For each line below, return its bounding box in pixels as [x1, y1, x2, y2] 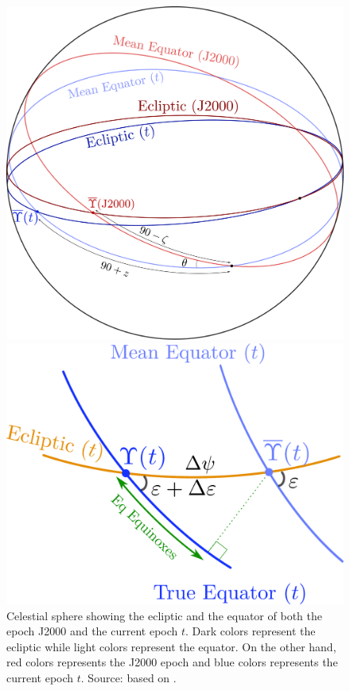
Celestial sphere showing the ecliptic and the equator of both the [6, 607, 322, 623]
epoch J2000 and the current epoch [6, 623, 178, 639]
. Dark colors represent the [185, 623, 316, 639]
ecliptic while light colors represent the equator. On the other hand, [6, 638, 336, 654]
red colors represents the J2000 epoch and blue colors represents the [6, 654, 338, 670]
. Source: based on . [80, 669, 177, 685]
